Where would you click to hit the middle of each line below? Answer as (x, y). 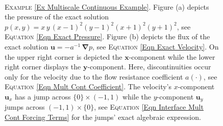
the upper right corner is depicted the (64, 56)
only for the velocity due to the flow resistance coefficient (94, 76)
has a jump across (43, 96)
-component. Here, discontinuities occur (149, 67)
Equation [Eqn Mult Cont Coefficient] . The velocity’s (88, 86)
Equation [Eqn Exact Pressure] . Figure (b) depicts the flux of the (107, 36)
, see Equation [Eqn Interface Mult (149, 107)
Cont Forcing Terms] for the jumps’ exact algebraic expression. (103, 117)
